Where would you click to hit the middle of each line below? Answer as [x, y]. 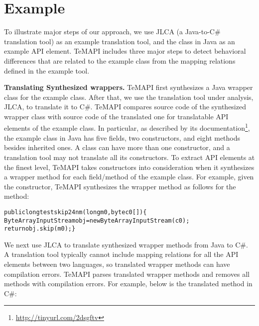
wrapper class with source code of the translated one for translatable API [116, 116]
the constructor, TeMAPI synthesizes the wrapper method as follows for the [120, 186]
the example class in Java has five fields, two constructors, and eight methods [122, 137]
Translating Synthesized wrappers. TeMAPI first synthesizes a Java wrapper [129, 87]
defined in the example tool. [47, 70]
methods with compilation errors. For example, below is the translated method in [128, 284]
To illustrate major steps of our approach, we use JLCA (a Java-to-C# [112, 32]
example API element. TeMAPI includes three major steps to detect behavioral [125, 51]
